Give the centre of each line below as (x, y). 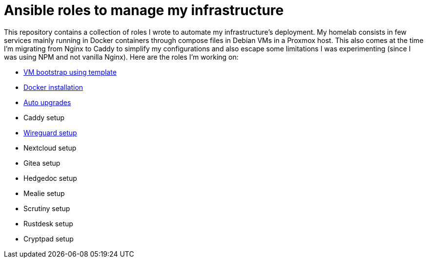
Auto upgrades (47, 102)
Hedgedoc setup (50, 178)
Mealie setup (44, 193)
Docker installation (53, 87)
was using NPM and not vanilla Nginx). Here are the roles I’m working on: (121, 57)
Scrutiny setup (47, 208)
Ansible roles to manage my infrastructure (144, 10)
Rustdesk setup (48, 223)
